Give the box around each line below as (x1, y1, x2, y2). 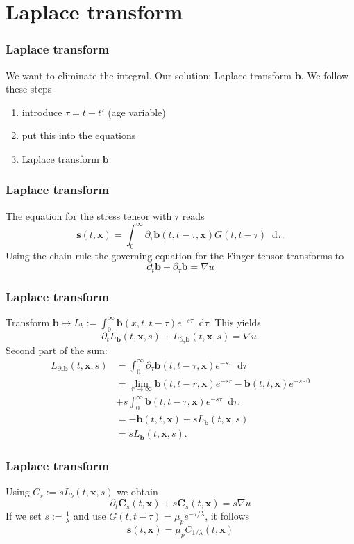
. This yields (208, 314, 261, 329)
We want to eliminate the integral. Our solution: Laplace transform (6, 67, 292, 82)
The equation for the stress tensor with (6, 208, 172, 223)
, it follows (205, 509, 249, 523)
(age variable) (108, 104, 166, 119)
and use (73, 509, 106, 523)
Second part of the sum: (6, 342, 108, 357)
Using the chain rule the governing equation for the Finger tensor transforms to (6, 248, 344, 262)
